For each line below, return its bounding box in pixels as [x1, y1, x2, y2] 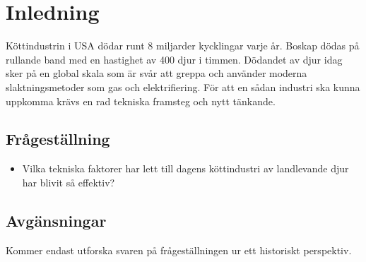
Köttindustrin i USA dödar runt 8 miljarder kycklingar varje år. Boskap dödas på [6, 38, 360, 53]
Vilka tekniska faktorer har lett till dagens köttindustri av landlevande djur [22, 161, 349, 176]
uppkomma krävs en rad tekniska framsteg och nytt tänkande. [6, 93, 276, 108]
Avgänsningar [6, 209, 107, 231]
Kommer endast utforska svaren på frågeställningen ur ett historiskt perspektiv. [6, 242, 352, 257]
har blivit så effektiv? [22, 174, 115, 189]
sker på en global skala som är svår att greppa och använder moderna [6, 66, 307, 81]
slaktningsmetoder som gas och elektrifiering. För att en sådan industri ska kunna [6, 79, 360, 94]
